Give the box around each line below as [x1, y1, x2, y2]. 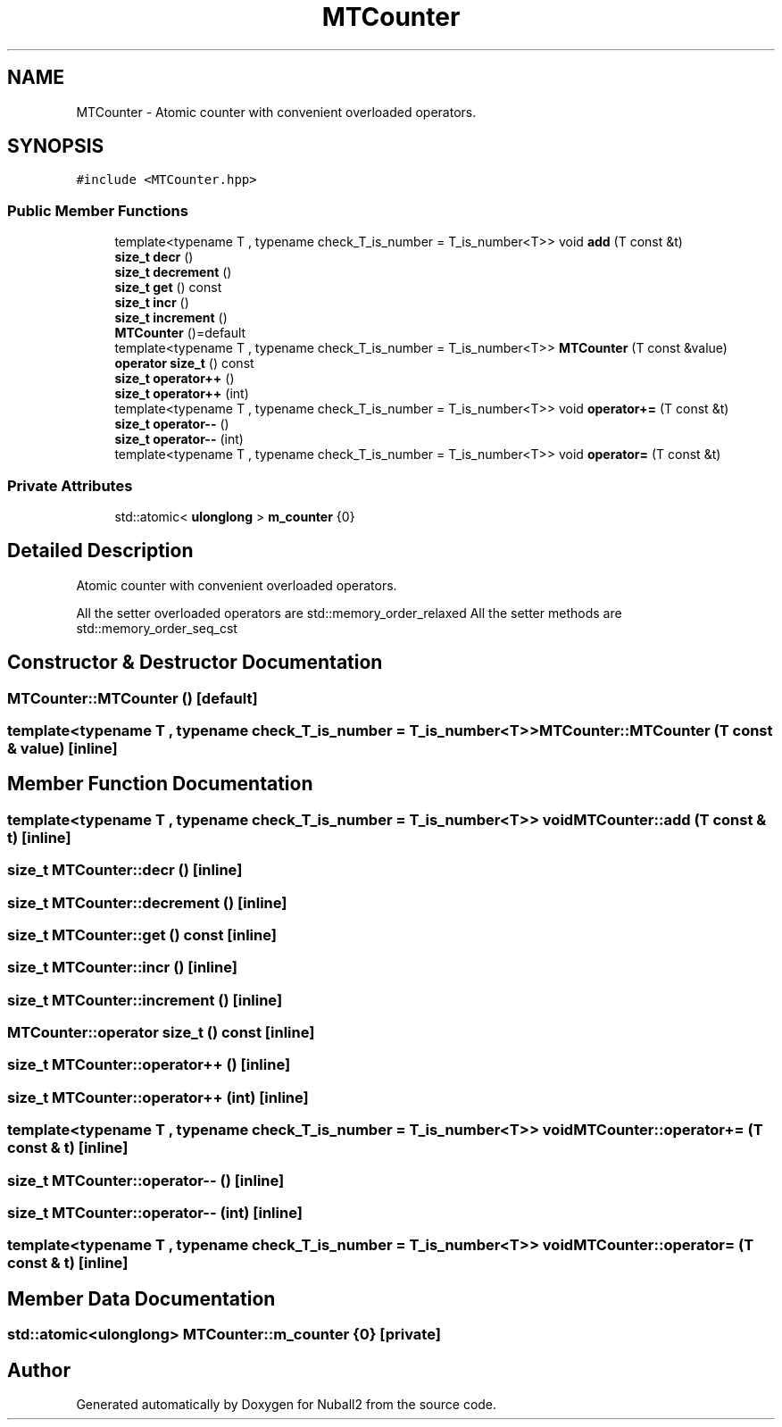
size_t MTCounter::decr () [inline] [7, 861, 243, 880]
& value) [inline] [7, 739, 118, 757]
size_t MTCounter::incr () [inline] [7, 958, 237, 977]
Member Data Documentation [7, 1287, 276, 1310]
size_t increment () [114, 310, 228, 326]
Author [7, 1358, 71, 1381]
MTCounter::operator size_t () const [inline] [7, 1023, 315, 1042]
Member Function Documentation [7, 772, 313, 796]
